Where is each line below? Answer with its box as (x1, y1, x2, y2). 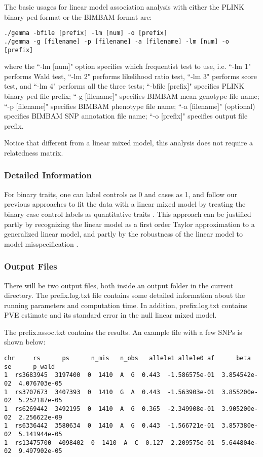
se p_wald (4, 363, 55, 370)
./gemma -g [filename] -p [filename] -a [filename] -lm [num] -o (4, 37, 229, 45)
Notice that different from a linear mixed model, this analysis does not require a (4, 137, 253, 148)
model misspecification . (4, 238, 79, 249)
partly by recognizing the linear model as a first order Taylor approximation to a (4, 218, 255, 229)
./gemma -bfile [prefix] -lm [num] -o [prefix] (4, 29, 168, 37)
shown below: (4, 336, 46, 347)
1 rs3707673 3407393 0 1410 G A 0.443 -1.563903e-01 (4, 388, 215, 396)
